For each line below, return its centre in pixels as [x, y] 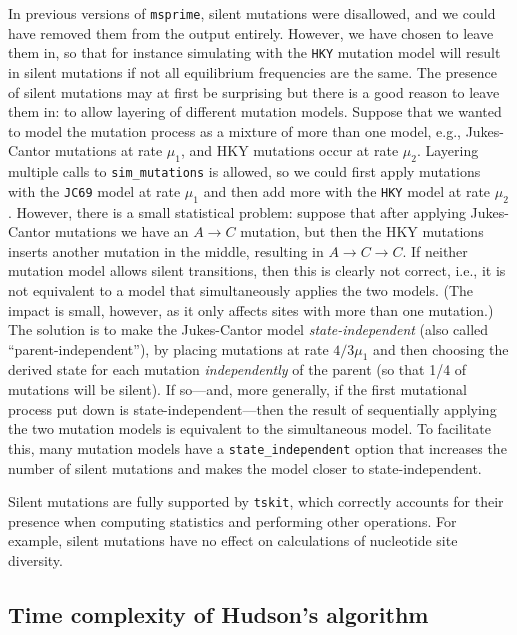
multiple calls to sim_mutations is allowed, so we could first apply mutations [244, 171]
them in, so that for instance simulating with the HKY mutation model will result [254, 52]
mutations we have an [122, 231]
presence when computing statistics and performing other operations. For [232, 520]
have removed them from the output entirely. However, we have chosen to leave [251, 32]
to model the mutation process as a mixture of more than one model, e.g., [234, 130]
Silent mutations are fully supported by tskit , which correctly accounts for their [256, 501]
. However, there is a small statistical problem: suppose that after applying [237, 211]
